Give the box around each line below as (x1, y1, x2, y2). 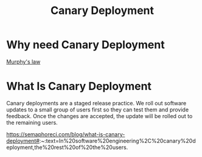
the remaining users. (6, 119, 58, 126)
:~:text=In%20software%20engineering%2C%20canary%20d (39, 137, 196, 144)
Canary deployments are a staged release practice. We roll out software (6, 99, 187, 106)
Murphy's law (6, 58, 41, 65)
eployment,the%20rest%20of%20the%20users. (6, 144, 128, 151)
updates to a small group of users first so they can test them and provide (6, 106, 189, 113)
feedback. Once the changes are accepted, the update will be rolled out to (6, 112, 193, 119)
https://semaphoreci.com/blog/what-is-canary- (6, 130, 125, 138)
